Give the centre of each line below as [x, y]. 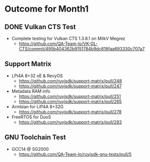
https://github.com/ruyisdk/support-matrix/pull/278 [70, 112]
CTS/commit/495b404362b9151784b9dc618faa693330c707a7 [82, 49]
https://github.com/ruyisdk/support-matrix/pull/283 [70, 122]
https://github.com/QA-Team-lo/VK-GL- [58, 44]
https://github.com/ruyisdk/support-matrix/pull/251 [70, 96]
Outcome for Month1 [47, 9]
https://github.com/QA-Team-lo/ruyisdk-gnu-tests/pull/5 [75, 154]
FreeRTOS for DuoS [31, 117]
